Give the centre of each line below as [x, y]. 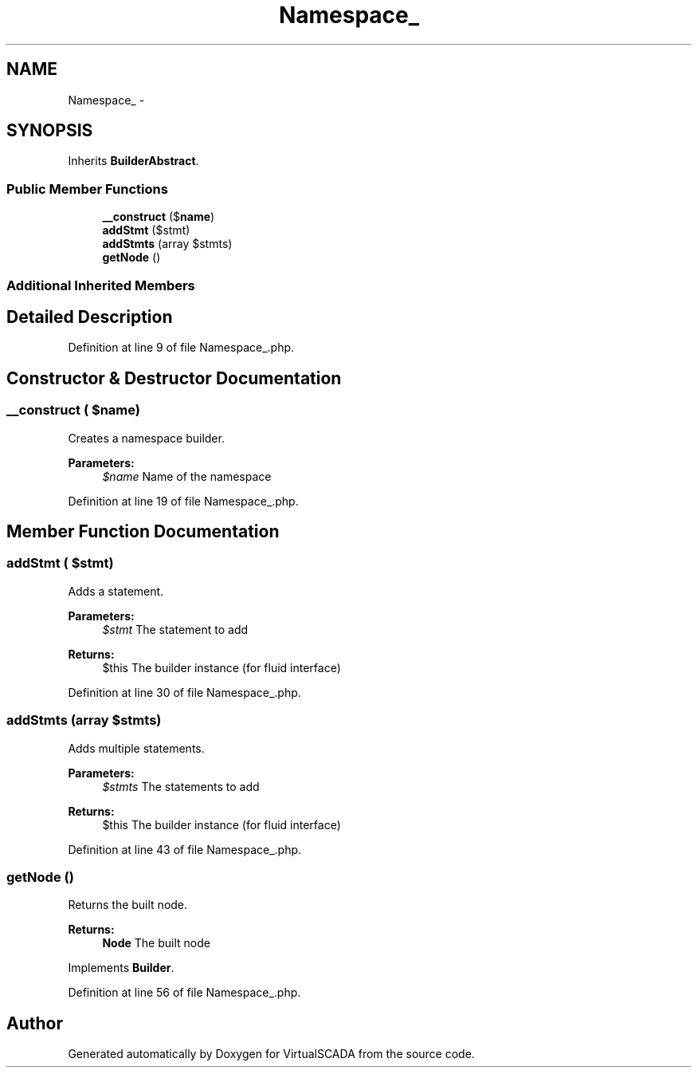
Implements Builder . [121, 968]
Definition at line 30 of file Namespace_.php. [184, 692]
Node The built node [156, 943]
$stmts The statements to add [181, 786]
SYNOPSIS [50, 131]
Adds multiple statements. [136, 748]
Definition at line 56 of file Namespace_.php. [184, 993]
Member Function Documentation [143, 532]
